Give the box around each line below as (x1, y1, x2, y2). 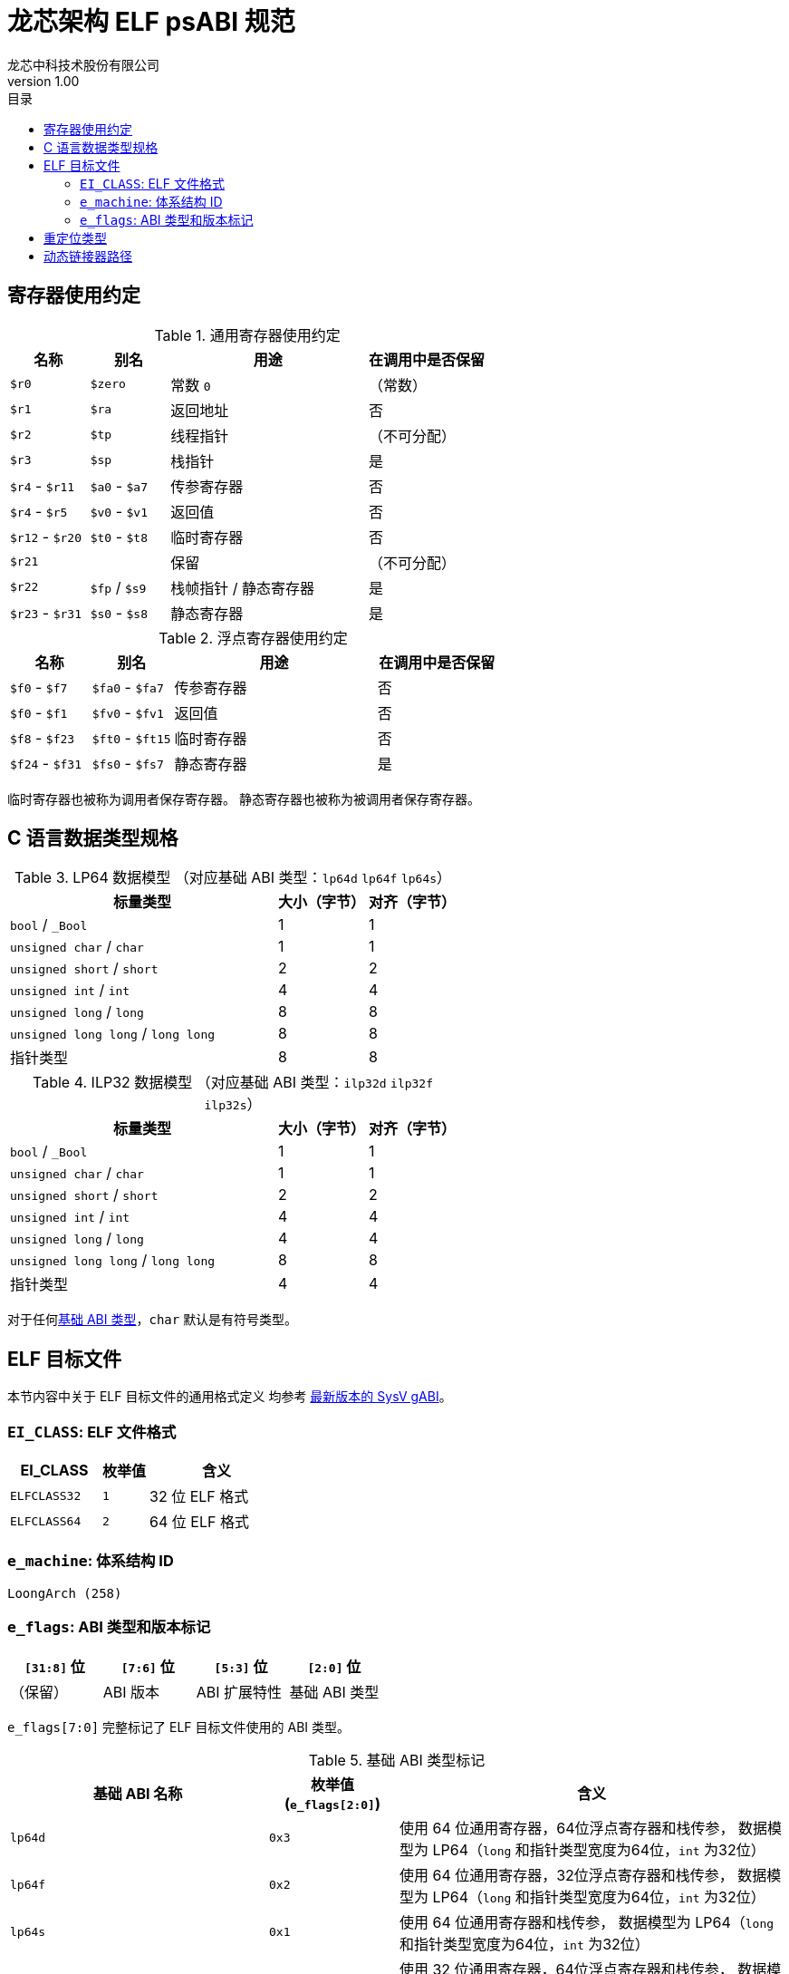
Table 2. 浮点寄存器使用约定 (159, 628, 348, 647)
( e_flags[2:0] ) (284, 1794, 380, 1813)
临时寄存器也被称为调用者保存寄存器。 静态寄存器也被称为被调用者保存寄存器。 (7, 790, 480, 807)
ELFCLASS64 (10, 1514, 82, 1528)
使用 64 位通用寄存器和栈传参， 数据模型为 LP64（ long (399, 1912, 775, 1931)
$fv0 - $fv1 (91, 702, 164, 721)
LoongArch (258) (7, 1585, 122, 1601)
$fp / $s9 (90, 577, 147, 596)
